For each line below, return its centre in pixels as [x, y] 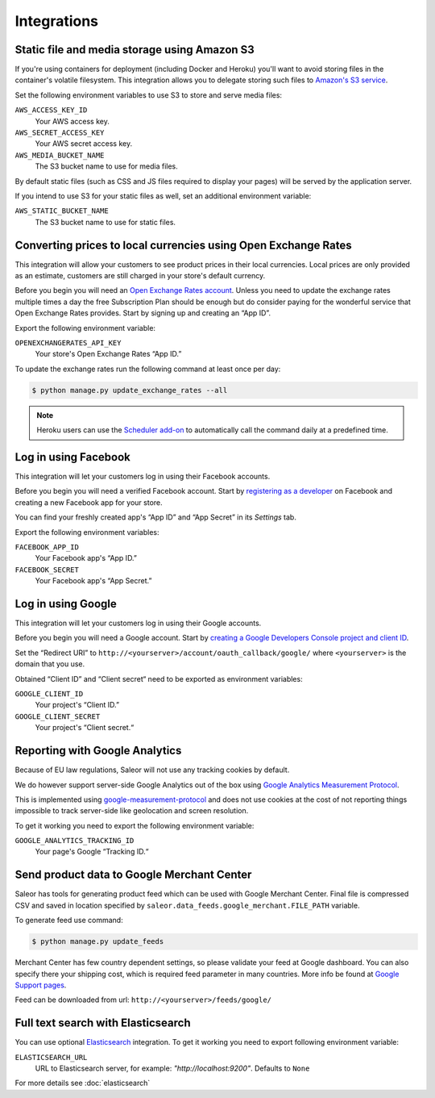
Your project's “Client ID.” [77, 705]
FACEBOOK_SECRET [47, 570]
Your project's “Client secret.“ [85, 728]
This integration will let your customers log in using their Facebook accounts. [143, 477]
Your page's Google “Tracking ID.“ [92, 852]
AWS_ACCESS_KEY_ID [51, 110]
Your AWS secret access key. [84, 144]
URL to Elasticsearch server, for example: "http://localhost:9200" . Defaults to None [172, 1068]
